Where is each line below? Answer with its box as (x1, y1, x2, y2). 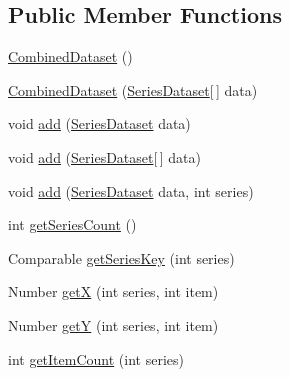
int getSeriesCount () (8, 214, 137, 235)
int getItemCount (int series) (8, 348, 184, 369)
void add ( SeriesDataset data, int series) (8, 180, 254, 201)
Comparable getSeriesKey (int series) (8, 247, 235, 268)
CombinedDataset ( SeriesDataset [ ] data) (8, 79, 258, 100)
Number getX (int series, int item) (8, 281, 219, 302)
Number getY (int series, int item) (8, 314, 219, 335)
